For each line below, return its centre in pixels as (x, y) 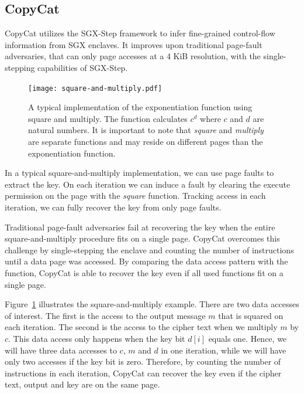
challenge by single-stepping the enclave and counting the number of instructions (149, 249)
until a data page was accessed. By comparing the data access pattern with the (146, 261)
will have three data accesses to (61, 350)
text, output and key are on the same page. (82, 384)
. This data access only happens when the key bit (97, 338)
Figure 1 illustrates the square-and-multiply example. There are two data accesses (152, 304)
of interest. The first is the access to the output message (105, 315)
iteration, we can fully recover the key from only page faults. (113, 207)
